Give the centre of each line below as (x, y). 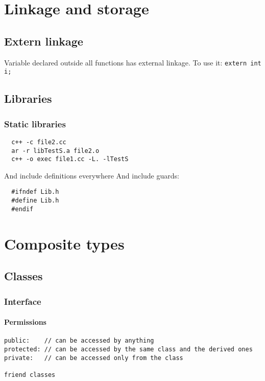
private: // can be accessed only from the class (94, 358)
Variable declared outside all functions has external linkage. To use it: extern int (133, 62)
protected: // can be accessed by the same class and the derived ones (128, 349)
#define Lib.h (35, 201)
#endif (22, 209)
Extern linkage (44, 41)
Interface (23, 301)
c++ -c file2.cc (39, 142)
